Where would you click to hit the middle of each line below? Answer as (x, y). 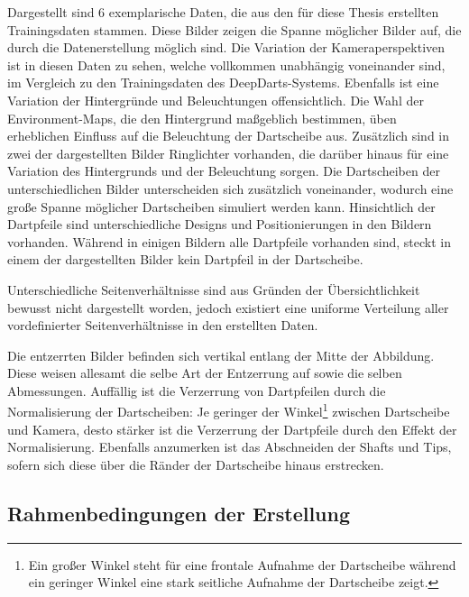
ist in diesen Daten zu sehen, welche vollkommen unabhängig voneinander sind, (226, 64)
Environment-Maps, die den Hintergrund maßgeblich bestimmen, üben (202, 118)
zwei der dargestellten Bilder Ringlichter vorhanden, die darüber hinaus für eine (228, 153)
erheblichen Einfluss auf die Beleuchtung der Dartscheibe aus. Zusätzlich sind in (229, 136)
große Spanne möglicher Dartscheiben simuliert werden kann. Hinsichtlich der (221, 206)
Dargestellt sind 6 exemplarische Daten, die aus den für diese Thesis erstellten (223, 12)
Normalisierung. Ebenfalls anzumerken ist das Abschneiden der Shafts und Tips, (230, 447)
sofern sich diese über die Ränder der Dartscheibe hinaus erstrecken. (196, 464)
